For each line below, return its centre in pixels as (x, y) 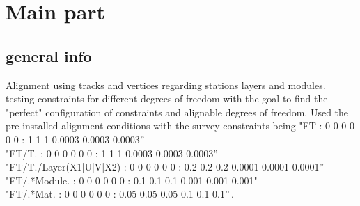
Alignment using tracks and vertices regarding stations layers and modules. (166, 85)
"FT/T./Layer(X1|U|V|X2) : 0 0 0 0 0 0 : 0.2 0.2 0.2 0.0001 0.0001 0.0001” (165, 167)
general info (49, 55)
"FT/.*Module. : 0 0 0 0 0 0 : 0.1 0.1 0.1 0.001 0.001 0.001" (132, 180)
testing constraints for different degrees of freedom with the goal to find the (167, 98)
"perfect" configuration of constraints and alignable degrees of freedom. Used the (177, 112)
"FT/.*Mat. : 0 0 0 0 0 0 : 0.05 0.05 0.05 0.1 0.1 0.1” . (120, 194)
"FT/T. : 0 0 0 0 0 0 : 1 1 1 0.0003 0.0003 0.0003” (112, 153)
